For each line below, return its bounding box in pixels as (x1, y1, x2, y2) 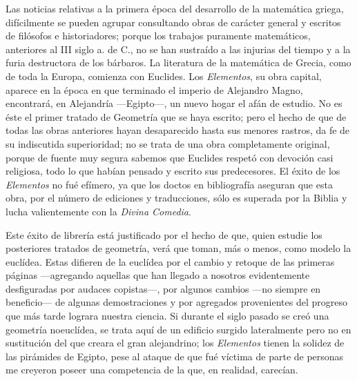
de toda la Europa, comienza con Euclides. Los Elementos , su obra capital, (6, 68, 322, 83)
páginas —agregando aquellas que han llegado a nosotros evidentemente (6, 268, 310, 282)
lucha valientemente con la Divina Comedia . (6, 204, 191, 218)
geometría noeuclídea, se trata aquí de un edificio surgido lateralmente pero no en (6, 322, 351, 336)
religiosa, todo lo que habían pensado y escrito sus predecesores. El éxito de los (6, 164, 340, 178)
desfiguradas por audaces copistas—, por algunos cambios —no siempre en (6, 281, 321, 295)
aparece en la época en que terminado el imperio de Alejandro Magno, (6, 82, 303, 97)
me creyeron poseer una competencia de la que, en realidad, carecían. (6, 362, 298, 377)
